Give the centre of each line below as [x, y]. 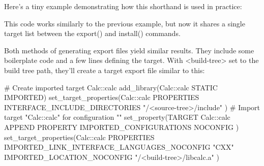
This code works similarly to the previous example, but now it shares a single [125, 23]
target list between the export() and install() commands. [92, 33]
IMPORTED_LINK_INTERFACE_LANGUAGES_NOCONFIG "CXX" [119, 147]
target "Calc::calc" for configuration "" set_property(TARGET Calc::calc [117, 117]
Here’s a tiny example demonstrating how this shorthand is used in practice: [123, 6]
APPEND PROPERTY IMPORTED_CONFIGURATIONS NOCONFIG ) [122, 127]
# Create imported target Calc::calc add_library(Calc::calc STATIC [111, 87]
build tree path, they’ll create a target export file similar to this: [105, 70]
